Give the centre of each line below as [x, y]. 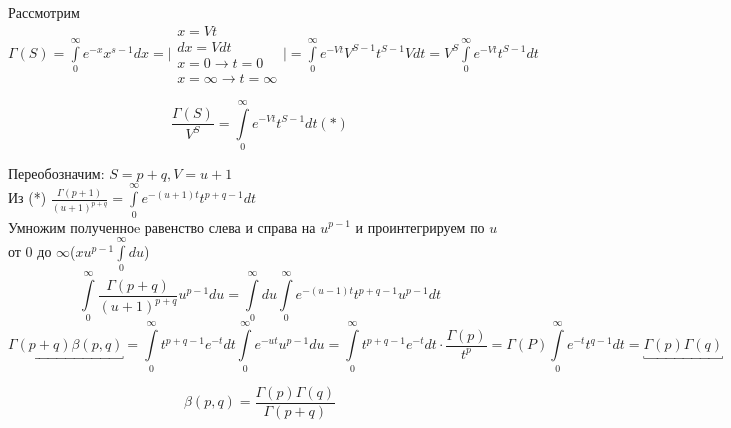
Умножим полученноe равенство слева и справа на [162, 226]
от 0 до [30, 250]
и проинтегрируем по [420, 226]
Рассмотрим [44, 12]
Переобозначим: [56, 172]
